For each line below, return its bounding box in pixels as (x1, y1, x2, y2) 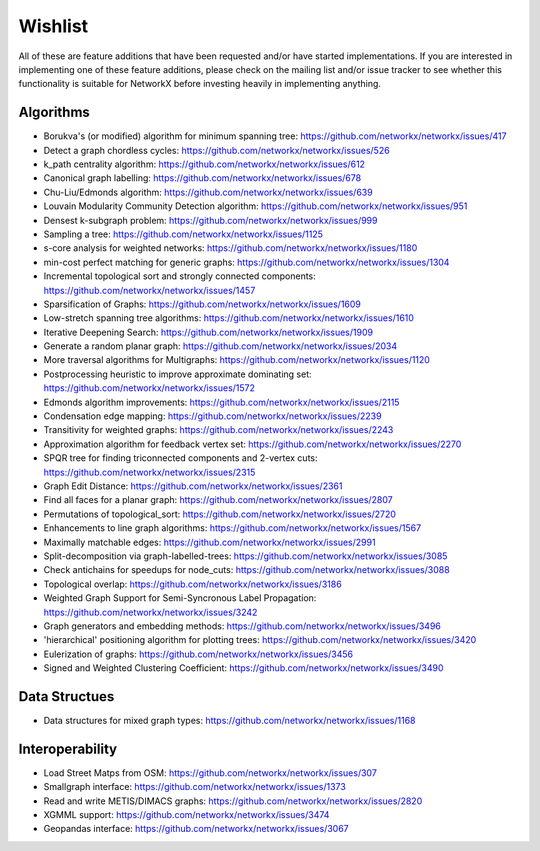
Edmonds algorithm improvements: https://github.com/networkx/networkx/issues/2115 (43, 396, 400, 408)
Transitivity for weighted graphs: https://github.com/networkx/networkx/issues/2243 (43, 424, 394, 436)
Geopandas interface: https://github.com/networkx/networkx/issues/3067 (43, 823, 349, 835)
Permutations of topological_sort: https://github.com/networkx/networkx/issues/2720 (43, 508, 397, 520)
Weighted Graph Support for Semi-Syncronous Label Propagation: (43, 592, 317, 604)
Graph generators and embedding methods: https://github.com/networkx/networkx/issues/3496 (43, 620, 442, 632)
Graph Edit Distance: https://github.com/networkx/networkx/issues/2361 (43, 480, 343, 492)
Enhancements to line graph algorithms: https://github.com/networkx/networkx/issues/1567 (43, 522, 422, 534)
